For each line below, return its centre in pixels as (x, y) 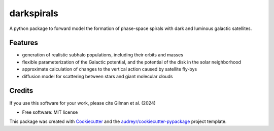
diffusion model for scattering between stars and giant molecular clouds (97, 76)
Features (24, 43)
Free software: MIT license (50, 112)
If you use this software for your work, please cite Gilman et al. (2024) (82, 103)
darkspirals (34, 13)
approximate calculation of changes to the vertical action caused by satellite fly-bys (110, 69)
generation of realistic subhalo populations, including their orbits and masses (103, 55)
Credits (21, 91)
